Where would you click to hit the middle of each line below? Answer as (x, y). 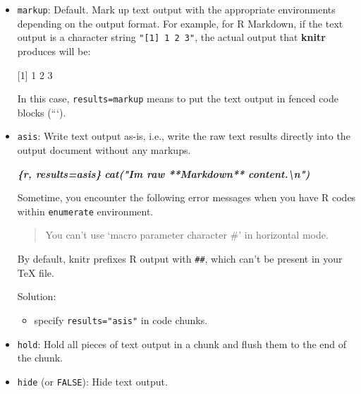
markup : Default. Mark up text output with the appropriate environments (176, 9)
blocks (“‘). (42, 112)
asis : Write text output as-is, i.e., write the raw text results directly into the (184, 136)
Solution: (37, 296)
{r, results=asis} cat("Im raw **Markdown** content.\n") (164, 173)
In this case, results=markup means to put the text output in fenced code (178, 98)
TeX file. (36, 272)
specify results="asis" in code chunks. (121, 320)
